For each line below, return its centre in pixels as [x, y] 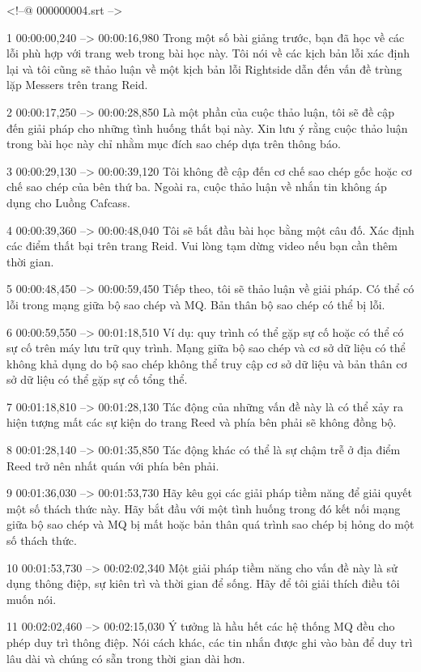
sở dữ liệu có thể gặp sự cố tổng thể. [97, 379]
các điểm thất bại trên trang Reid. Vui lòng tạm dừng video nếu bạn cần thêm [202, 246]
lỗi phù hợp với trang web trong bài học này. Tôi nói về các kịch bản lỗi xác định [208, 53]
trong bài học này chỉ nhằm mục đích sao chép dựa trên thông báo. [174, 144]
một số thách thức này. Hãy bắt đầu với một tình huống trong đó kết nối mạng [204, 508]
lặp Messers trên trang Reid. [77, 85]
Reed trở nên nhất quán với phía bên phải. [113, 465]
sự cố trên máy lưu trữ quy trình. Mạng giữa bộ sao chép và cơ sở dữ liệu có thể [206, 348]
